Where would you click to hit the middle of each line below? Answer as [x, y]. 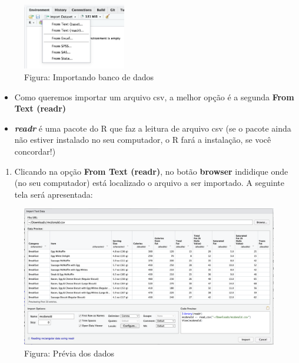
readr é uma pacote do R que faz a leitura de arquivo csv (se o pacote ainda [153, 128]
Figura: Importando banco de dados [89, 77]
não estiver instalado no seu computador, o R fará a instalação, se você [143, 140]
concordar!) [35, 151]
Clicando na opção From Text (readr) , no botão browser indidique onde [151, 171]
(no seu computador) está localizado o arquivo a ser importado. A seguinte [149, 183]
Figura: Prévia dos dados [69, 353]
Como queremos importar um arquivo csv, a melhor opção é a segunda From [154, 97]
